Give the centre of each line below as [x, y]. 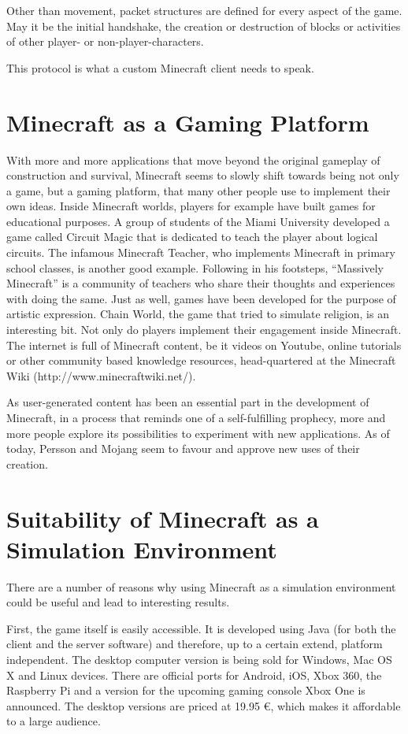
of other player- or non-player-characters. [105, 41]
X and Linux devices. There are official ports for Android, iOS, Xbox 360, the [194, 675]
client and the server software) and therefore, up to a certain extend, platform [195, 644]
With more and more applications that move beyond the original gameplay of [193, 159]
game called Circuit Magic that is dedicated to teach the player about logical [192, 237]
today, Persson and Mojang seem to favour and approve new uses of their [183, 449]
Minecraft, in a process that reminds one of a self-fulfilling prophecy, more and [196, 417]
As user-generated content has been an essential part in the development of [188, 402]
